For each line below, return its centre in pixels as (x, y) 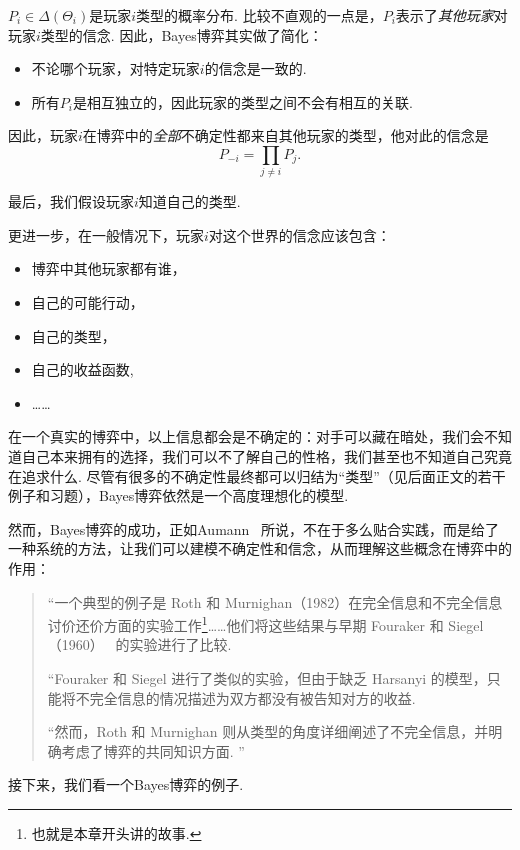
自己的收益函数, (82, 369)
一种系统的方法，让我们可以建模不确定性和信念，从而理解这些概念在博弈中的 (260, 548)
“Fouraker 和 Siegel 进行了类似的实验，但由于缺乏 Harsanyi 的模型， (267, 678)
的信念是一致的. (255, 68)
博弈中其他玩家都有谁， (108, 268)
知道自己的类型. (189, 201)
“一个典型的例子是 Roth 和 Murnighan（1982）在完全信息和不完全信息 (275, 601)
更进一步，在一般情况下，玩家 (106, 234)
